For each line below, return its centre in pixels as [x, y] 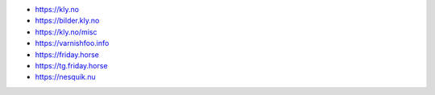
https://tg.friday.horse [71, 65]
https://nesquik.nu [65, 77]
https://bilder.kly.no [67, 21]
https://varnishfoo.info [72, 43]
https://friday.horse [67, 54]
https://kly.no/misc [66, 31]
